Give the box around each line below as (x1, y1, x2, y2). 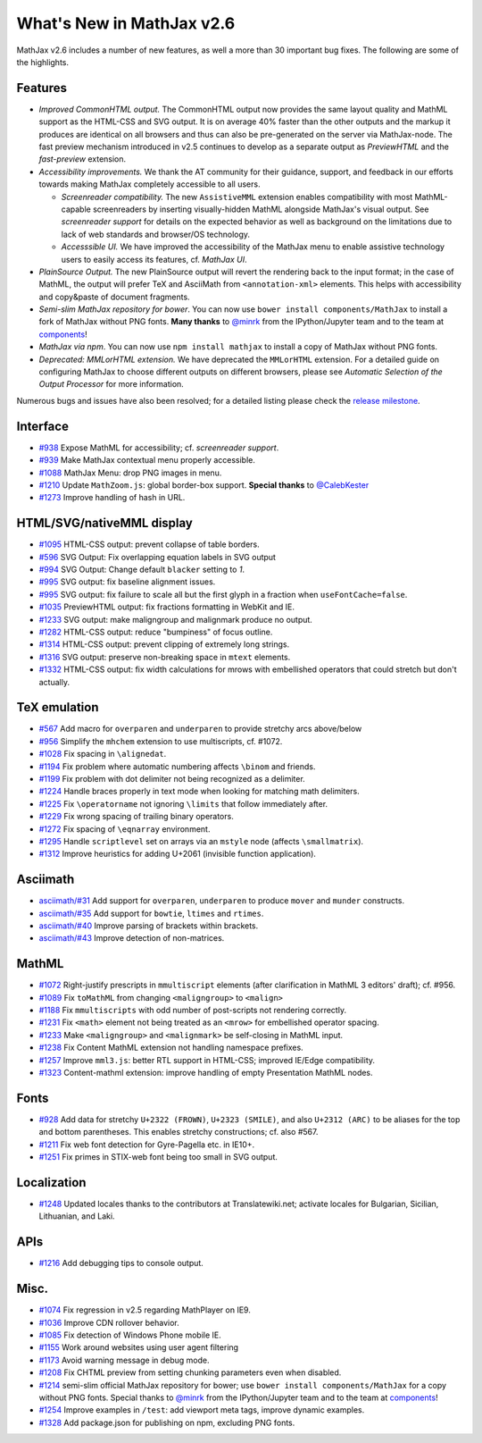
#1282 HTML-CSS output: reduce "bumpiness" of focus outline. (38, 626, 273, 637)
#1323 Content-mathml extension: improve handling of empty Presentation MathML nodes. (38, 1068, 374, 1078)
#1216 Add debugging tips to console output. (38, 1258, 204, 1269)
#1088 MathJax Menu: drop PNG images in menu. (38, 467, 222, 478)
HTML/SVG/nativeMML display (16, 516, 194, 531)
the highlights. (16, 56, 70, 67)
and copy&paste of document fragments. (38, 291, 191, 302)
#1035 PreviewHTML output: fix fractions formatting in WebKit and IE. (38, 601, 295, 612)
